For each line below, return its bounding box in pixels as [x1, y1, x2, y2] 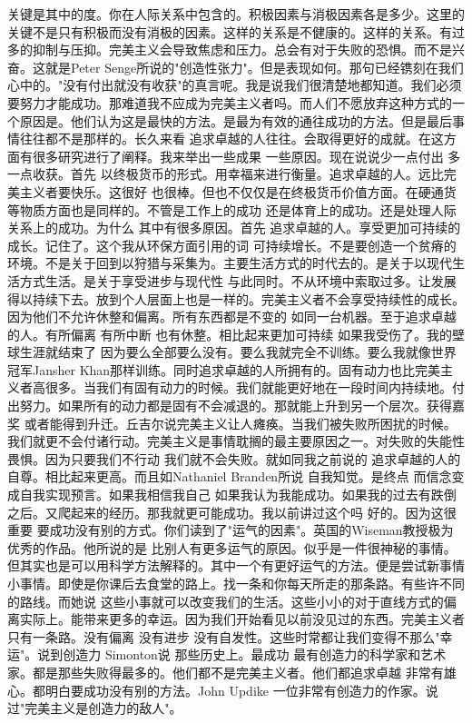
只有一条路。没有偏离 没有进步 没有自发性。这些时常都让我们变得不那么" [7, 627, 440, 646]
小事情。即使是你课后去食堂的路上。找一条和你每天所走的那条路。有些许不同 [7, 574, 465, 592]
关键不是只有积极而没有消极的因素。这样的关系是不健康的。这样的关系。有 [7, 22, 452, 41]
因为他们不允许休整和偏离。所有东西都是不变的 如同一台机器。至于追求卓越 [7, 307, 457, 326]
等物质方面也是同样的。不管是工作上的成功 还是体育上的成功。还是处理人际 [7, 200, 457, 219]
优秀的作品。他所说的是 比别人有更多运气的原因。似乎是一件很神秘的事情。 [7, 538, 457, 557]
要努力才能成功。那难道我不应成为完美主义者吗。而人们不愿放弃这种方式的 [7, 93, 452, 112]
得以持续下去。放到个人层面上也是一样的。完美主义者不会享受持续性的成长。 [7, 289, 465, 308]
